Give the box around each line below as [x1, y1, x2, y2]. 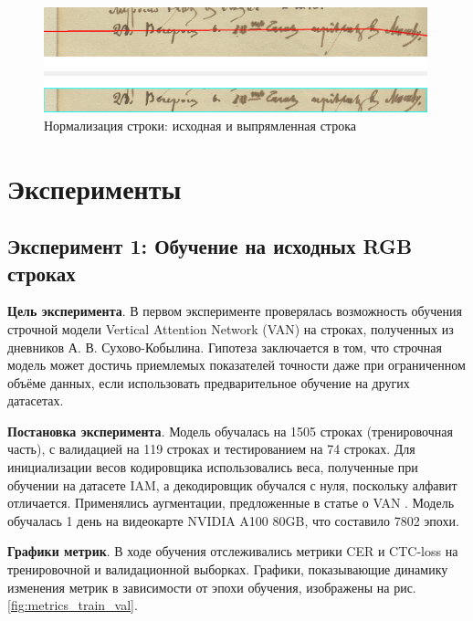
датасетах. [7, 391, 64, 410]
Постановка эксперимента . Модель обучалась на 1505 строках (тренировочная [7, 421, 453, 440]
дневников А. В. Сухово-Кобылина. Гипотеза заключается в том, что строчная [7, 337, 443, 356]
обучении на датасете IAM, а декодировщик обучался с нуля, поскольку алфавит [7, 475, 457, 494]
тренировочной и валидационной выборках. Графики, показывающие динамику [7, 560, 448, 579]
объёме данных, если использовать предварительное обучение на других [7, 373, 410, 392]
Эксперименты [7, 169, 182, 206]
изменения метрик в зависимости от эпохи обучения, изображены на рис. [7, 577, 416, 596]
